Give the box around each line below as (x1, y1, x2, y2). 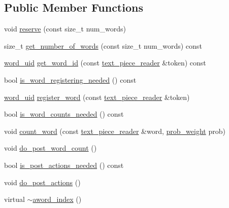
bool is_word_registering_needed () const (4, 74, 137, 85)
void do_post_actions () (4, 177, 81, 187)
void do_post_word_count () (4, 143, 97, 153)
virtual (4, 194, 25, 204)
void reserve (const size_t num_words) (4, 23, 126, 34)
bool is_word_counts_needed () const (4, 109, 124, 119)
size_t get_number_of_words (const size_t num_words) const (4, 40, 202, 51)
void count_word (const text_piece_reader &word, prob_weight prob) (4, 125, 225, 136)
